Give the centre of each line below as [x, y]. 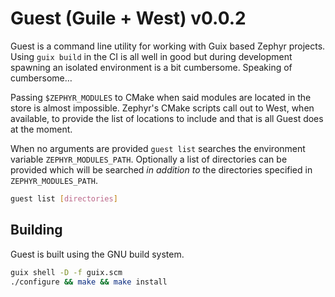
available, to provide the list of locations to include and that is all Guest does [167, 118]
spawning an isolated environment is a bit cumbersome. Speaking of [151, 67]
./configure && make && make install [89, 282]
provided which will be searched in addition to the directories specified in [161, 169]
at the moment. [41, 129]
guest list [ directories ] [64, 198]
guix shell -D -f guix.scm [66, 272]
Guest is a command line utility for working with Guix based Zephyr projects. [168, 46]
